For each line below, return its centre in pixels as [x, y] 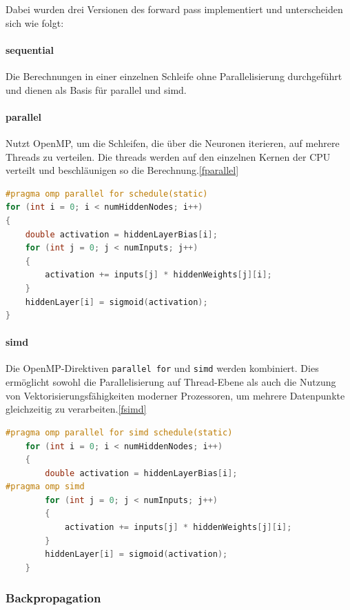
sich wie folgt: [35, 22]
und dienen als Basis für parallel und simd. [96, 89]
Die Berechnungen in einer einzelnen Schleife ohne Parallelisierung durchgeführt [174, 76]
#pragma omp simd [45, 487]
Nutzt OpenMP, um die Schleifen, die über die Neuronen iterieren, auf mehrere [173, 142]
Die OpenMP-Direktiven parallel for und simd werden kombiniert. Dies [162, 368]
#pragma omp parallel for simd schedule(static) [119, 432]
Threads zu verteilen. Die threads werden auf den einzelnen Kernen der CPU [168, 156]
